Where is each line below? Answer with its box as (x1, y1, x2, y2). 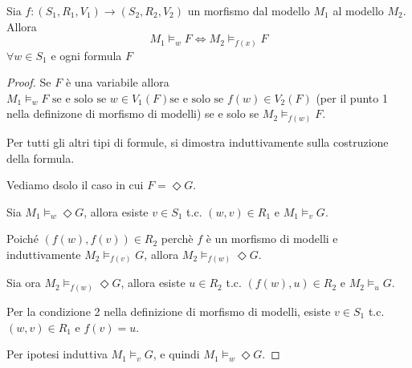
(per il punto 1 (316, 89, 388, 106)
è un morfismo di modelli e (206, 230, 338, 247)
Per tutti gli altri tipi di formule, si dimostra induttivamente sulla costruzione (6, 134, 389, 150)
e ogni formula (51, 47, 122, 63)
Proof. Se (6, 74, 51, 91)
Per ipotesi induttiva (6, 346, 108, 362)
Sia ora (6, 274, 41, 291)
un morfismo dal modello (187, 2, 310, 18)
